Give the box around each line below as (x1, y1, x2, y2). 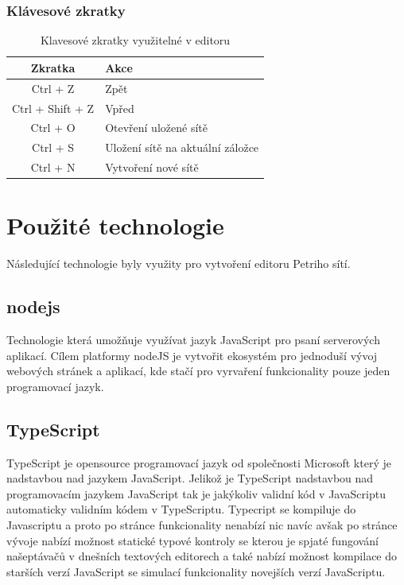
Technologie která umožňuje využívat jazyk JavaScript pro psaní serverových (6, 331, 380, 348)
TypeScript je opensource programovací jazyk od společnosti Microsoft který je (6, 454, 391, 471)
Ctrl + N (30, 159, 76, 176)
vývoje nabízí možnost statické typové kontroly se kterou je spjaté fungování (6, 532, 379, 548)
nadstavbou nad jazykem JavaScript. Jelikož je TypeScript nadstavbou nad (6, 470, 374, 486)
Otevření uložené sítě (105, 119, 208, 136)
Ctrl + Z (31, 79, 75, 96)
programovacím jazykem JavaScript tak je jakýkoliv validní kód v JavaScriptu (6, 485, 386, 502)
